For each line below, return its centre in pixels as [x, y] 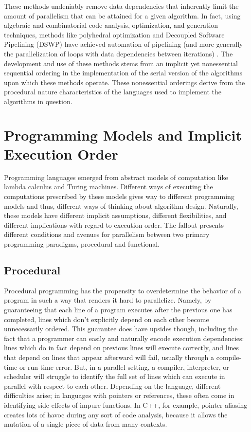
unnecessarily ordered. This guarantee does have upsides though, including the [121, 329]
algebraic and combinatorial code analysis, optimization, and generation [111, 25]
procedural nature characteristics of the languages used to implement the [113, 92]
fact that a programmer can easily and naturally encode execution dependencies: [124, 338]
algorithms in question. [38, 101]
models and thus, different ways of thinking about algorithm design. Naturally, [121, 206]
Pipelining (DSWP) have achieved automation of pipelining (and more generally [124, 44]
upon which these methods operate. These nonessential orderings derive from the [125, 82]
